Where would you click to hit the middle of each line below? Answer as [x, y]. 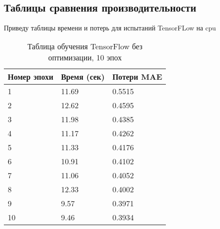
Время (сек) [83, 76]
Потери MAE [137, 76]
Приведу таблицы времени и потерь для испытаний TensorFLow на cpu [110, 28]
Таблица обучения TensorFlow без [85, 46]
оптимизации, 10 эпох [85, 57]
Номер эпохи [31, 76]
